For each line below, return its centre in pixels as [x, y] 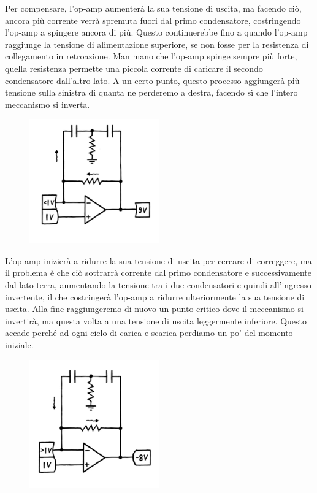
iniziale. [19, 345]
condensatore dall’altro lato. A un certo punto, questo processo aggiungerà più [152, 80]
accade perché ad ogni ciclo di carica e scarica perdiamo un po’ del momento [149, 333]
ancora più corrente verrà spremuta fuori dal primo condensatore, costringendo [153, 20]
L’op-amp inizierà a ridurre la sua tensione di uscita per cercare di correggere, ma [158, 260]
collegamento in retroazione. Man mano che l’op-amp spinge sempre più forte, [151, 56]
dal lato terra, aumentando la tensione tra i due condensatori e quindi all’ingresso [158, 285]
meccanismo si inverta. [48, 104]
